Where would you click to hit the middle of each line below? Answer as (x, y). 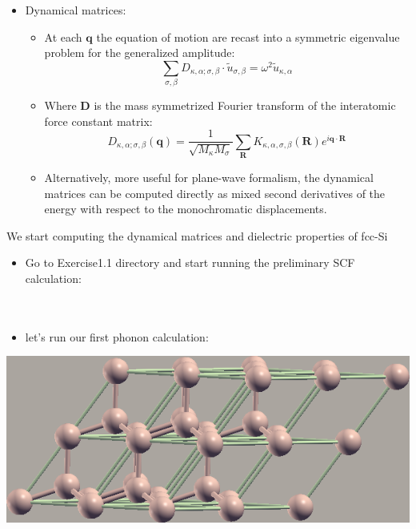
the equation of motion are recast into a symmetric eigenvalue (248, 36)
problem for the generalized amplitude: (140, 52)
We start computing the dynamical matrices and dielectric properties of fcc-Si (197, 235)
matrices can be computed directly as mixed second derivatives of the (215, 193)
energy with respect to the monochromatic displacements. (186, 209)
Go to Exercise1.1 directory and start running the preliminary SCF (190, 262)
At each (63, 36)
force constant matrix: (98, 121)
